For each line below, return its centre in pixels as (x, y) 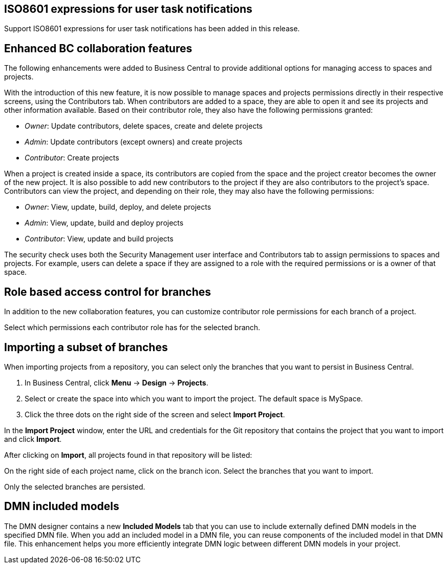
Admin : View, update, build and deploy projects (104, 223)
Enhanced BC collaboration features (98, 48)
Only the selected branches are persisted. (75, 486)
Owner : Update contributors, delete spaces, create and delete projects (144, 126)
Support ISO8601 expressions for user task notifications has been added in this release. (152, 29)
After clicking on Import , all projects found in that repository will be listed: (128, 455)
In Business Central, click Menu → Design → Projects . (116, 382)
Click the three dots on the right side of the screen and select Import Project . (155, 414)
